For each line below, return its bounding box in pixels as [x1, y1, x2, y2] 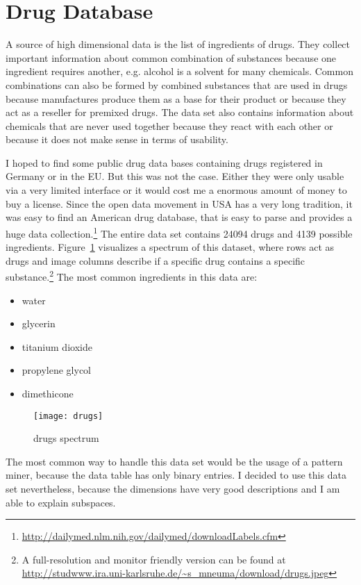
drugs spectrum [33, 431, 99, 445]
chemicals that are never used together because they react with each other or [6, 118, 333, 133]
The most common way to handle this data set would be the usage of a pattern [6, 454, 343, 468]
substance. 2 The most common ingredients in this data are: [6, 267, 258, 283]
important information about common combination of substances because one [6, 50, 337, 65]
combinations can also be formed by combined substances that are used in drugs [6, 77, 348, 92]
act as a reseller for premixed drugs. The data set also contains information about [6, 105, 354, 120]
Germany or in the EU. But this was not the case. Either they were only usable [6, 169, 344, 183]
